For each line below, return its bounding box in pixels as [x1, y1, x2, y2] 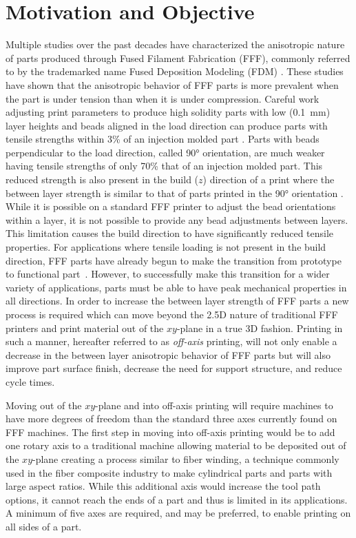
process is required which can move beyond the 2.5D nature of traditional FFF [6, 307, 338, 321]
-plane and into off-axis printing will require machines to [95, 397, 333, 412]
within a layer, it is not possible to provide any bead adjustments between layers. [6, 212, 348, 227]
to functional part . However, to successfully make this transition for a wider [6, 267, 330, 281]
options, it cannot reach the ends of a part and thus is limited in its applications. [6, 492, 348, 506]
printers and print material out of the [6, 320, 164, 335]
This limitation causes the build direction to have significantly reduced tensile [6, 226, 334, 240]
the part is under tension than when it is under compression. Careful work [6, 91, 320, 105]
